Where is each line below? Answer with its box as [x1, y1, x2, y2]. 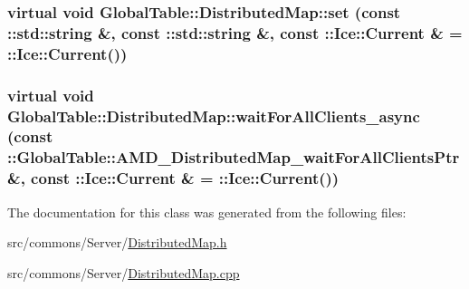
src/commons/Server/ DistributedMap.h [7, 233, 227, 252]
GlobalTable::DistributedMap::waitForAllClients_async [7, 104, 420, 127]
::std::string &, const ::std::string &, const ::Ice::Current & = [7, 21, 463, 43]
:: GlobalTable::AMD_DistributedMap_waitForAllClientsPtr [7, 146, 460, 169]
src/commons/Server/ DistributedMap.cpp [7, 263, 240, 282]
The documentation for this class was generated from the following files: [7, 202, 407, 221]
